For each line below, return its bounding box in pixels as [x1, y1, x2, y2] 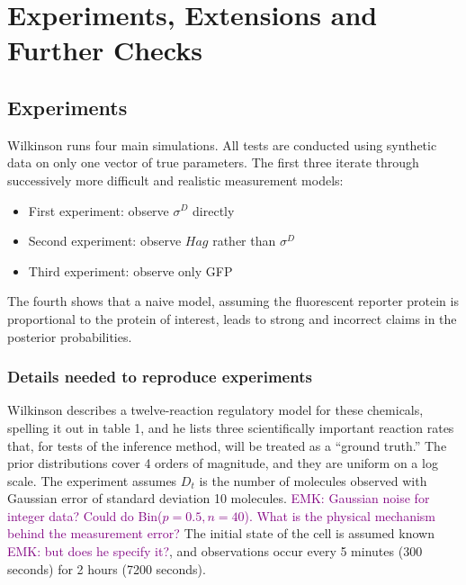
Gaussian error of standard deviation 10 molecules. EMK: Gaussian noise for [7, 489, 430, 508]
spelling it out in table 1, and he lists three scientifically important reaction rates [7, 418, 454, 436]
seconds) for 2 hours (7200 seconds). [7, 559, 206, 578]
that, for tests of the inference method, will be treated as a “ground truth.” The [7, 436, 447, 454]
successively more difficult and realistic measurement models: [7, 170, 344, 189]
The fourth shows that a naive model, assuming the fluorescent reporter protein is [7, 292, 459, 310]
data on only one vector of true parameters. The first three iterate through [7, 153, 419, 172]
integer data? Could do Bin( [7, 506, 163, 525]
